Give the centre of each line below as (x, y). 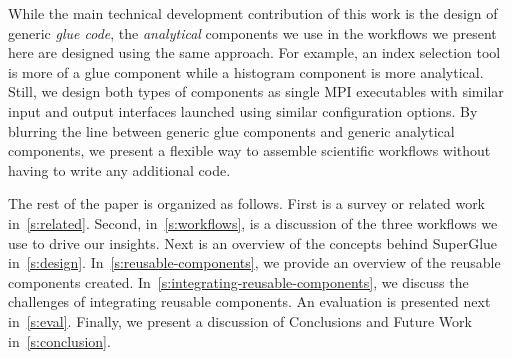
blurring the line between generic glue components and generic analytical (231, 130)
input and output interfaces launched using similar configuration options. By (243, 110)
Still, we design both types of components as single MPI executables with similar (256, 91)
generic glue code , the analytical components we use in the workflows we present (252, 32)
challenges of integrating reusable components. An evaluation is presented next (249, 301)
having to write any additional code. (119, 169)
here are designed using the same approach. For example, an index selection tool (254, 52)
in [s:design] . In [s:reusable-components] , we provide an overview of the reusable (254, 262)
